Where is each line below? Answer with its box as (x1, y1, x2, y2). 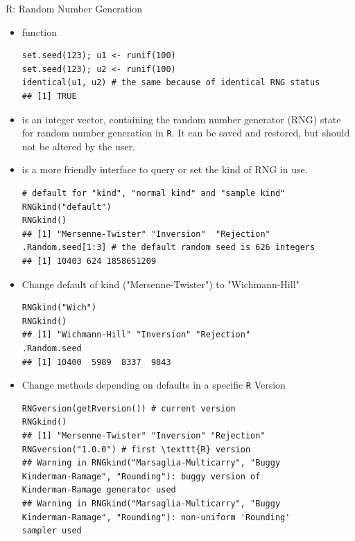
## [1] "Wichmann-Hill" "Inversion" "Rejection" (21, 330, 251, 340)
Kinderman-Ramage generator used (21, 485, 176, 495)
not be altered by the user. (21, 139, 135, 153)
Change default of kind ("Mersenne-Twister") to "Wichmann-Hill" (21, 276, 300, 291)
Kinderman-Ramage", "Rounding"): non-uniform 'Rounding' (21, 512, 291, 522)
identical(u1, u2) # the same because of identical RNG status (21, 78, 320, 88)
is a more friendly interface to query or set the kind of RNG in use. (21, 162, 308, 177)
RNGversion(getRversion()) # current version (21, 403, 236, 414)
